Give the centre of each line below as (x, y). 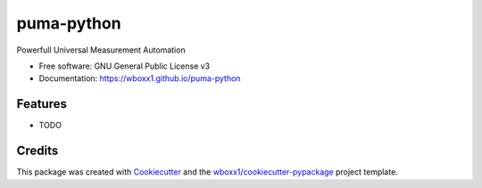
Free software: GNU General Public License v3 (125, 66)
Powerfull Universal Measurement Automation (101, 50)
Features (42, 104)
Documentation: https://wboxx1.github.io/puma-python (140, 78)
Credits (37, 151)
